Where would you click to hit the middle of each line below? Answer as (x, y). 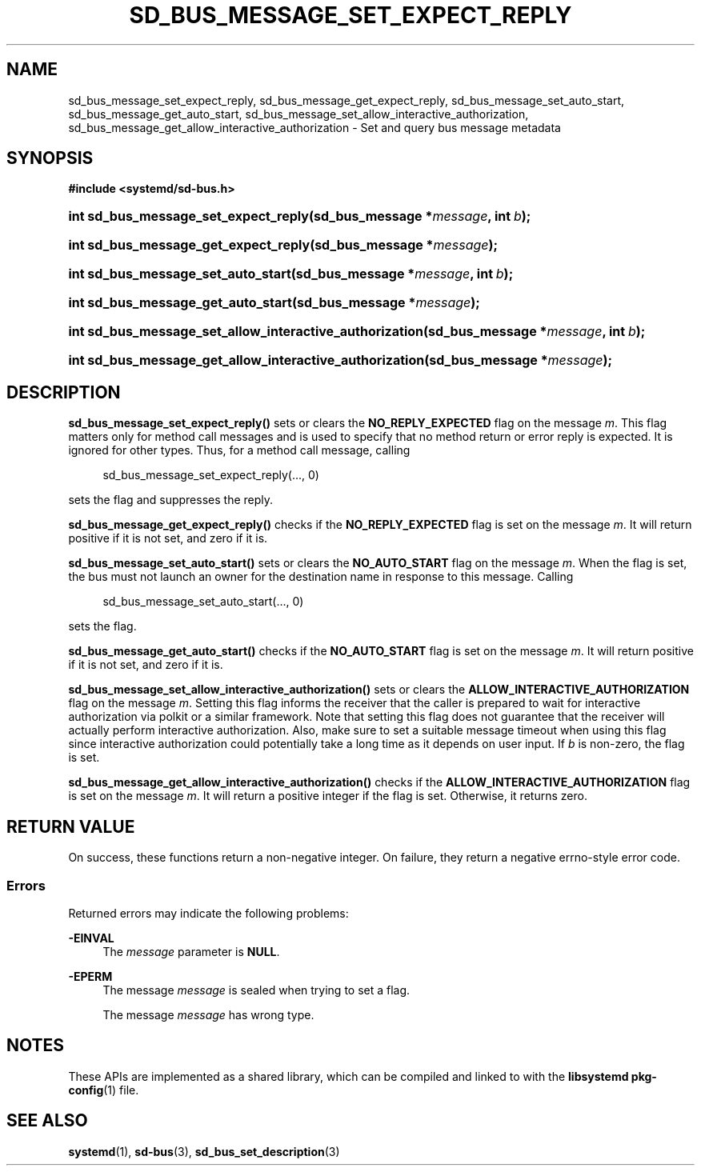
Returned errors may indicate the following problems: (208, 913)
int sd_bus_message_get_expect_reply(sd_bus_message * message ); (283, 245)
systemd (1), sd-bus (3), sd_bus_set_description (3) (204, 1151)
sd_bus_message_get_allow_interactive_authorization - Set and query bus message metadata (314, 127)
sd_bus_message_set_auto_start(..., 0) (203, 602)
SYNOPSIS (50, 158)
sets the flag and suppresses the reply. (171, 500)
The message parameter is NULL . (191, 951)
